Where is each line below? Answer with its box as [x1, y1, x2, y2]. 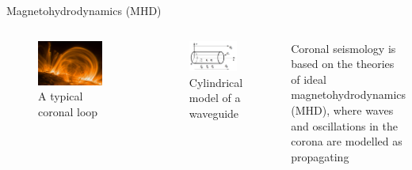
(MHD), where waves [291, 101, 394, 118]
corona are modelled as [291, 133, 402, 149]
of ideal [291, 70, 326, 87]
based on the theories [291, 55, 395, 72]
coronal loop [38, 103, 98, 119]
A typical [38, 88, 83, 104]
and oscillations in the [291, 117, 398, 134]
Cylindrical [189, 74, 243, 90]
